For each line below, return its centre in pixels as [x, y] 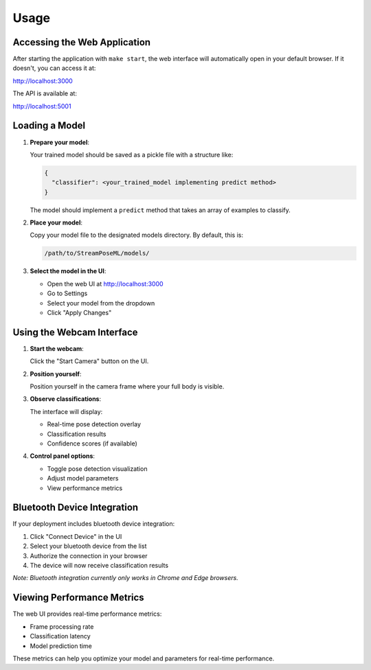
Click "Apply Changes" [79, 312]
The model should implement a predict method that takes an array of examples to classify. [160, 210]
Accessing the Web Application [82, 42]
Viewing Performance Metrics [78, 598]
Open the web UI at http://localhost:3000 [105, 284]
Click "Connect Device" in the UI [76, 536]
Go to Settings [67, 293]
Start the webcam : [57, 348]
